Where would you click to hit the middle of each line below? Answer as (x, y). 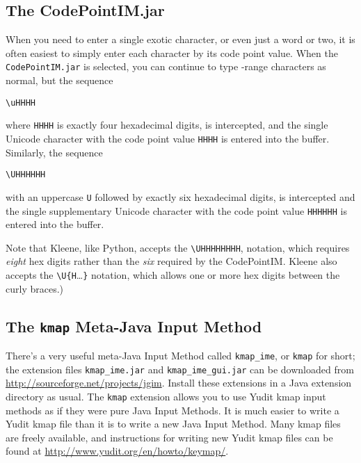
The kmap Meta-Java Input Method (134, 326)
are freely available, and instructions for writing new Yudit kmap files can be (169, 437)
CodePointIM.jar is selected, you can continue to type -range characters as (166, 66)
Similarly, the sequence (54, 152)
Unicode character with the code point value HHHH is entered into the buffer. (168, 138)
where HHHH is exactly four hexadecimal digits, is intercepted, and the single (167, 125)
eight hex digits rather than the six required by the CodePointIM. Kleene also (171, 261)
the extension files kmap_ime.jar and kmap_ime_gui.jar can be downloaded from (180, 369)
